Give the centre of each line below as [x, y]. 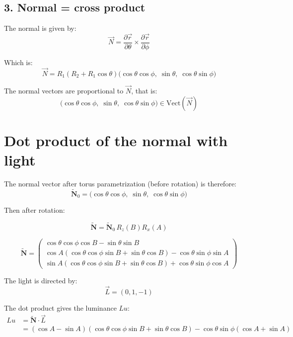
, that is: [144, 91]
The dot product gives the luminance [60, 307]
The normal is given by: [40, 28]
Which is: [18, 62]
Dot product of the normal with [116, 140]
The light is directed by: [41, 280]
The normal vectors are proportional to [64, 91]
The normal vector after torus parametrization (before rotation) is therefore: [120, 184]
